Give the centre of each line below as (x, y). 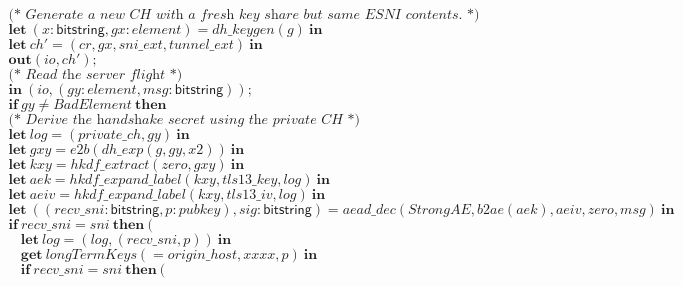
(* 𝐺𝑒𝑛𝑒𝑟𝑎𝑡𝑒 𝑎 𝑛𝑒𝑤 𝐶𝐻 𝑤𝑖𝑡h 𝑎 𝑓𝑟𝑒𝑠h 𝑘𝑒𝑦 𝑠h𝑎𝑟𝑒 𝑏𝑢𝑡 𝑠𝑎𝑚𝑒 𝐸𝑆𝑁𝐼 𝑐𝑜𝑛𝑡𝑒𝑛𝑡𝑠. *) (244, 15)
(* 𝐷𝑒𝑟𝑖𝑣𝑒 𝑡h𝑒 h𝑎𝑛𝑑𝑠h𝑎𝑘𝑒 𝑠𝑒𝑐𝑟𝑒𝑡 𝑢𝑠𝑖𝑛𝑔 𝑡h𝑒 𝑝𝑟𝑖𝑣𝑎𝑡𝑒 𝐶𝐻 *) (184, 120)
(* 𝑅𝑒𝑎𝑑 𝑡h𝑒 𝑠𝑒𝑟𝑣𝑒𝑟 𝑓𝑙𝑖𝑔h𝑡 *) (95, 75)
